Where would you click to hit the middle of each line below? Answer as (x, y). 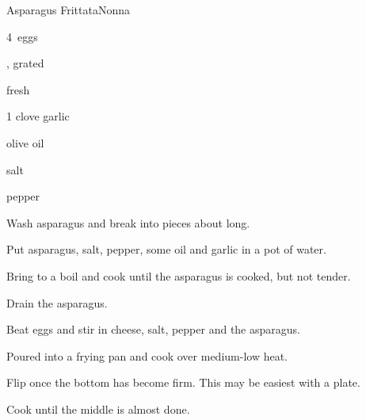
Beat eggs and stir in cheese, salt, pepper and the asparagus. (153, 329)
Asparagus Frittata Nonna (69, 10)
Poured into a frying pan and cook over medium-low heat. (147, 355)
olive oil (25, 142)
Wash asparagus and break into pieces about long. (128, 222)
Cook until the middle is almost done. (98, 409)
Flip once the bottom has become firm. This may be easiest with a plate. (183, 382)
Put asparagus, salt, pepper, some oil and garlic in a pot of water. (166, 249)
